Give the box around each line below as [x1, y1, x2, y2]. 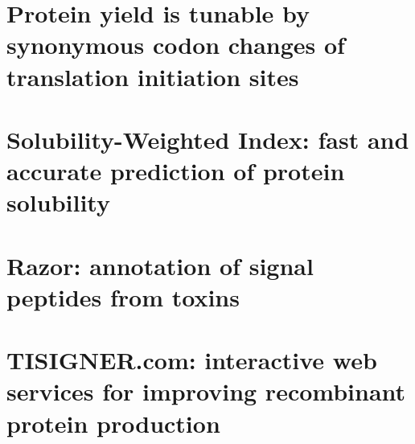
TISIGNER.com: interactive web [6, 343, 377, 376]
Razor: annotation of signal [6, 249, 314, 282]
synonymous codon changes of [6, 28, 345, 61]
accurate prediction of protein [6, 154, 345, 187]
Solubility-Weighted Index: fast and [6, 122, 409, 155]
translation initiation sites [6, 60, 299, 92]
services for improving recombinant [6, 375, 406, 408]
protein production [6, 406, 220, 439]
